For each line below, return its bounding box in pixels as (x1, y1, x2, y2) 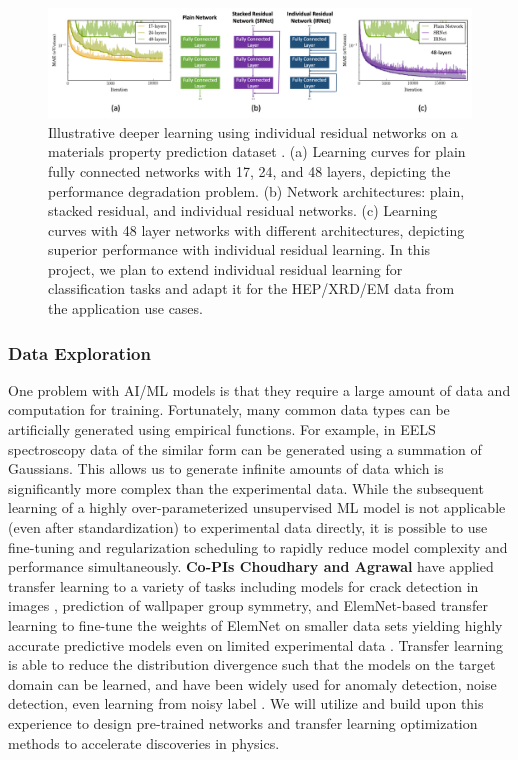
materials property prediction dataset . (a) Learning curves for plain (48, 141, 466, 162)
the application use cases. (48, 298, 203, 319)
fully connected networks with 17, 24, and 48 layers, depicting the (48, 160, 451, 181)
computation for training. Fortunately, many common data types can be (8, 399, 450, 420)
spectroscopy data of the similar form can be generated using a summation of (8, 438, 482, 459)
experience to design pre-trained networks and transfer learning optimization (8, 712, 478, 733)
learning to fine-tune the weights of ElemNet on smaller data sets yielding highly (8, 615, 503, 636)
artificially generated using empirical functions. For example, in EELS (8, 419, 436, 440)
